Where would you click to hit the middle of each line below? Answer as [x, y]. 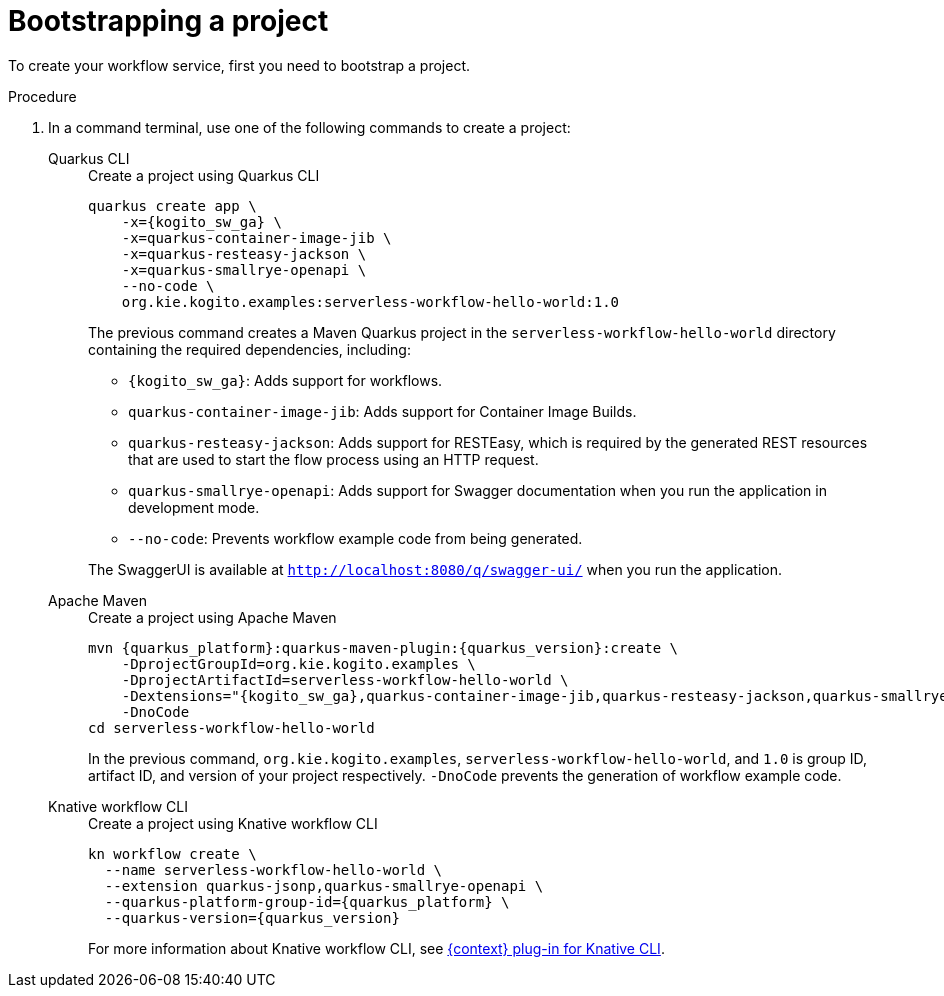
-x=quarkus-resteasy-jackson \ [244, 253]
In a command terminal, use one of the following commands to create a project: [309, 127]
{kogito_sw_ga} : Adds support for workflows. [285, 380]
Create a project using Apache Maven [212, 617]
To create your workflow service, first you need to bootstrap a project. [239, 65]
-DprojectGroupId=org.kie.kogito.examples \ [298, 663]
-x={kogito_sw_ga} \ [201, 221]
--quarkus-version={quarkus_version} [252, 917]
